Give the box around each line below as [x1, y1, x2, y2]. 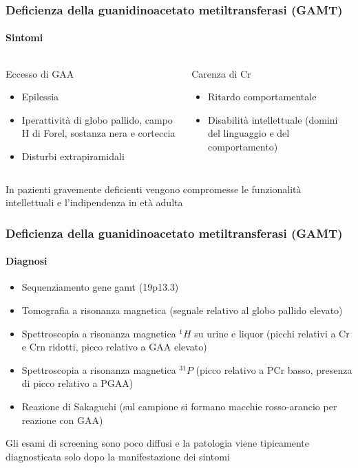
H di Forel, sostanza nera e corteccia [21, 126, 176, 140]
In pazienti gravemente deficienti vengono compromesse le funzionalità [6, 181, 302, 196]
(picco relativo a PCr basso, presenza [196, 362, 352, 377]
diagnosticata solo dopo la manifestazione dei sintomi [6, 449, 230, 463]
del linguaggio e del [207, 126, 290, 140]
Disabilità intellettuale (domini [207, 112, 338, 126]
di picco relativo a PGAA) [21, 376, 134, 390]
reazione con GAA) [21, 412, 103, 427]
